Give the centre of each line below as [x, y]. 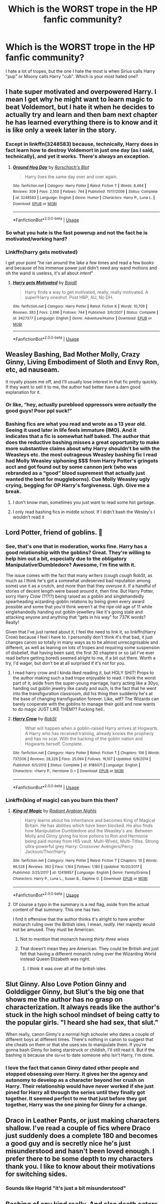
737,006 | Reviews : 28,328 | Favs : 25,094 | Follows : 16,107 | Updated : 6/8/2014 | [82, 759]
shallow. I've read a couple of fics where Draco [78, 1128]
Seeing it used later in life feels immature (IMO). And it [71, 430]
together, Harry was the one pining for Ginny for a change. [76, 1105]
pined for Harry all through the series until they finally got [75, 1093]
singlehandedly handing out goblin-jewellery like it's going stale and [74, 612]
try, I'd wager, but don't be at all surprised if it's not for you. [66, 663]
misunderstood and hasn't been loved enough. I [80, 1151]
